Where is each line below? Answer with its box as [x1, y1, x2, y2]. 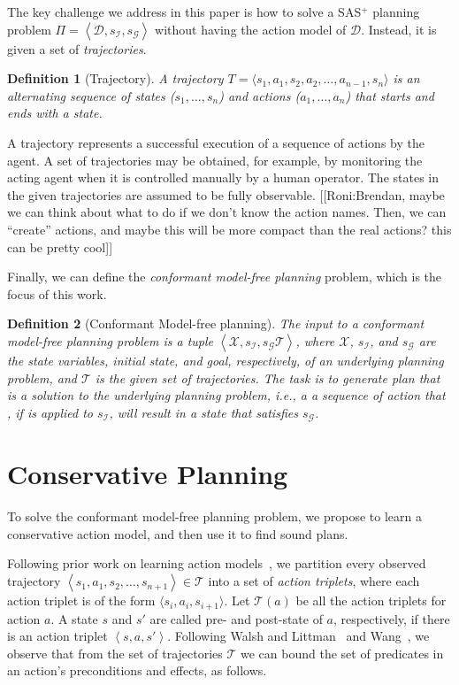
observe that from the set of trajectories [7, 643, 223, 662]
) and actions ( [218, 86, 301, 104]
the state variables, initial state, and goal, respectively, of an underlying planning [7, 350, 444, 369]
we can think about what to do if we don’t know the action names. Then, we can [7, 203, 447, 221]
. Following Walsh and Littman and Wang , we [167, 627, 430, 645]
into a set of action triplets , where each [208, 572, 420, 590]
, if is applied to [7, 403, 93, 421]
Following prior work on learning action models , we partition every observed [7, 554, 426, 573]
